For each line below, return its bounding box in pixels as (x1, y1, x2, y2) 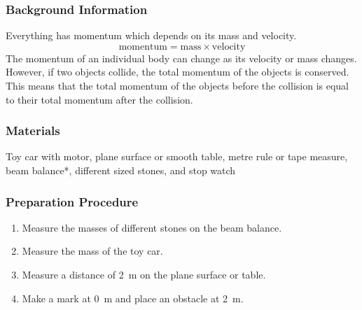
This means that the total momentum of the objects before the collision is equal (6, 78, 349, 92)
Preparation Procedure (6, 192, 139, 210)
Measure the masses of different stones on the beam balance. (22, 220, 282, 234)
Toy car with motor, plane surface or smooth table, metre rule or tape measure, (6, 149, 348, 164)
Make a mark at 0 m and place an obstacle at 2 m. (22, 290, 244, 305)
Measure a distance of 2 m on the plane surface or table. (22, 267, 266, 281)
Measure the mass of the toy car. (22, 244, 163, 258)
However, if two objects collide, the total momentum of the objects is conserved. (6, 64, 349, 79)
